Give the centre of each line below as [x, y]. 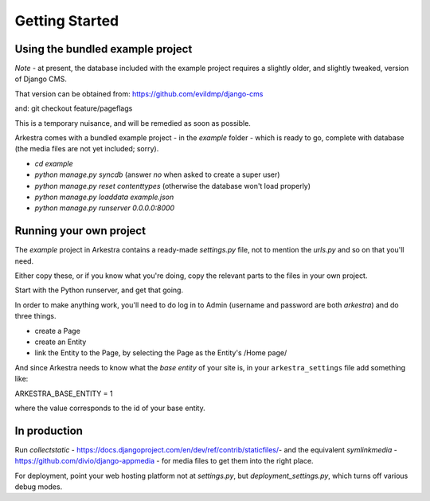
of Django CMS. [41, 79]
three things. [35, 316]
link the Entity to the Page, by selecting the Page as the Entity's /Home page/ [161, 353]
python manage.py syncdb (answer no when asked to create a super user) [157, 174]
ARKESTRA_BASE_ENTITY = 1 [64, 393]
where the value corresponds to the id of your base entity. [110, 408]
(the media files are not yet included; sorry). [87, 149]
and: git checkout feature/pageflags [74, 108]
